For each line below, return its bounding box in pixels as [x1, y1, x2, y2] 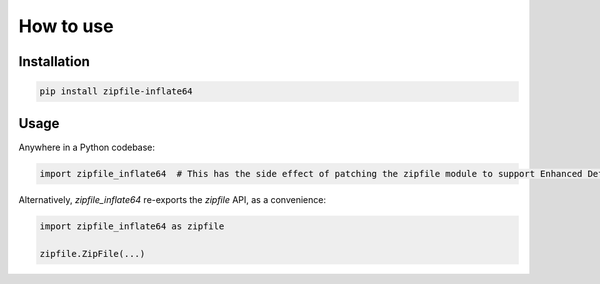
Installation [18, 53, 90, 70]
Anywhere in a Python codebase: [18, 141, 155, 153]
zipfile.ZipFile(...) [39, 248, 146, 260]
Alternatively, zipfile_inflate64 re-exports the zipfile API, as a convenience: [18, 193, 327, 205]
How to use [18, 15, 114, 37]
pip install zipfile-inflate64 [39, 86, 194, 97]
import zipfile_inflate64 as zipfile [39, 220, 225, 232]
